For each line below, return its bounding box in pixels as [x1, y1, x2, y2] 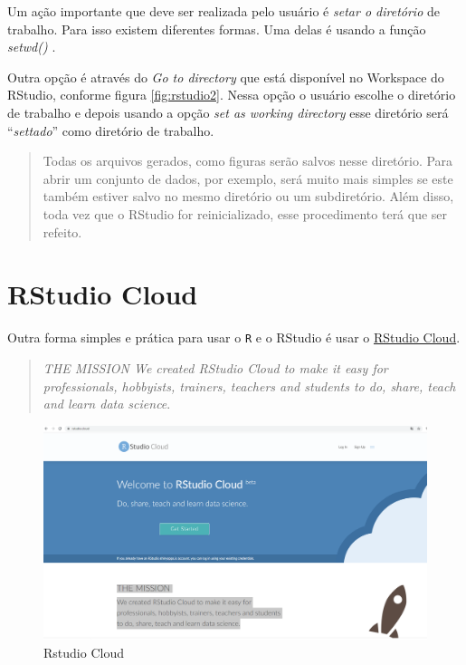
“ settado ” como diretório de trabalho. [7, 120, 214, 140]
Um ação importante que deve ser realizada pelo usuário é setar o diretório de [7, 2, 440, 20]
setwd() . [7, 37, 56, 56]
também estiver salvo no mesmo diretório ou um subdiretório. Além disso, [43, 187, 454, 206]
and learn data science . [43, 394, 171, 413]
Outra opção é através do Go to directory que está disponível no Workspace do [7, 67, 444, 86]
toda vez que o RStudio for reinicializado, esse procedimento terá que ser [43, 204, 448, 223]
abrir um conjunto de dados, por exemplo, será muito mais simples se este [43, 169, 453, 188]
